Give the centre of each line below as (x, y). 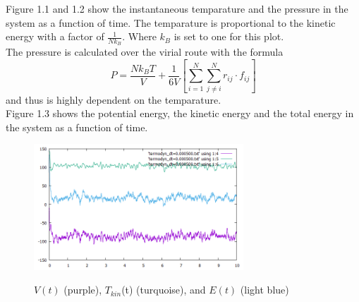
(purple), (83, 290)
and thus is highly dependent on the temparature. (114, 99)
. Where (139, 36)
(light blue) (264, 290)
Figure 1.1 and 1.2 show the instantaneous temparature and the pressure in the (177, 8)
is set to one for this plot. (229, 36)
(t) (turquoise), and (164, 290)
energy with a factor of (55, 36)
